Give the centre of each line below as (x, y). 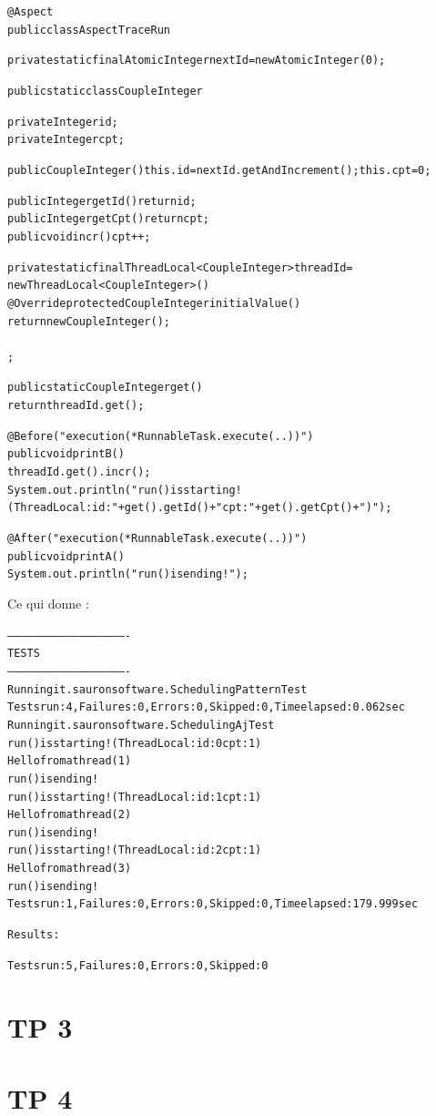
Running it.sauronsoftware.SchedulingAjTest (141, 725)
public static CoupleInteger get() (105, 388)
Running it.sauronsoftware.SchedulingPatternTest (157, 689)
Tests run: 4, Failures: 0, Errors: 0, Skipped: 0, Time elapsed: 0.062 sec (206, 707)
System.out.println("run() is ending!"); (128, 574)
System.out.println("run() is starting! (125, 490)
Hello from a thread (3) (70, 869)
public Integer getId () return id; (102, 201)
